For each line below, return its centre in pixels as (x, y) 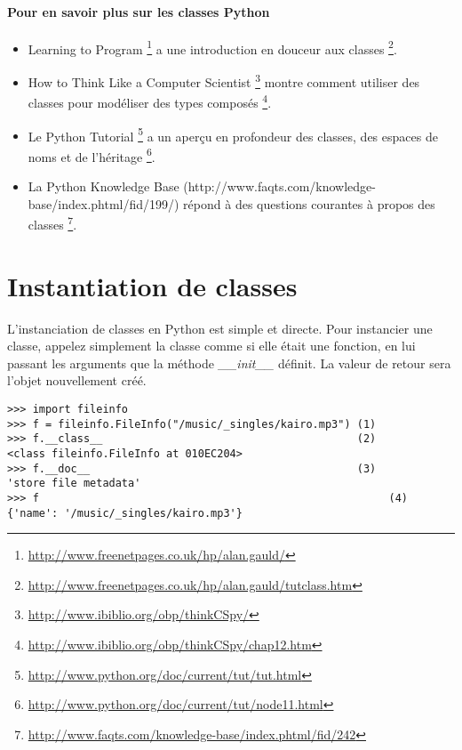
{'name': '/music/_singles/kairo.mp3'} (125, 513)
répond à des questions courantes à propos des (309, 203)
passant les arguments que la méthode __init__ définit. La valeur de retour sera (229, 363)
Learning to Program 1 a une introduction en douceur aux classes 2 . (212, 47)
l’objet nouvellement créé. (77, 380)
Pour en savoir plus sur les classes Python (139, 11)
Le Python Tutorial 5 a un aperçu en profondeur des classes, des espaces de (233, 134)
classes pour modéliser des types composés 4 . (150, 101)
